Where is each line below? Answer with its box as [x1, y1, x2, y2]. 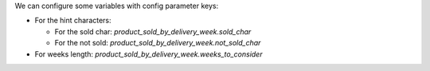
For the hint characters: [34, 16, 111, 26]
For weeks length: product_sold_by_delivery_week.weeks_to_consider [34, 49, 263, 59]
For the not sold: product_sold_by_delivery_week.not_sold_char [54, 38, 261, 48]
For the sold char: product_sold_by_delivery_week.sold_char [54, 26, 252, 36]
